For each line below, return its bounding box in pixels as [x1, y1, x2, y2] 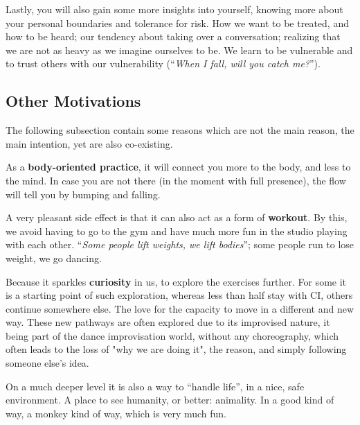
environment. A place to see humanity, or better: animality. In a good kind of [6, 392, 334, 407]
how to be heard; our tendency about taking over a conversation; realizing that [6, 29, 341, 44]
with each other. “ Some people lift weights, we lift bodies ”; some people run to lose [6, 237, 354, 252]
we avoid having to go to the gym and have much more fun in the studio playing [6, 223, 348, 238]
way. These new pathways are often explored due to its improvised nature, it [6, 315, 330, 329]
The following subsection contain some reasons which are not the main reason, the [6, 123, 354, 137]
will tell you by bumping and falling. [6, 187, 161, 201]
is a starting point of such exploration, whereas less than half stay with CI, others [6, 288, 353, 302]
